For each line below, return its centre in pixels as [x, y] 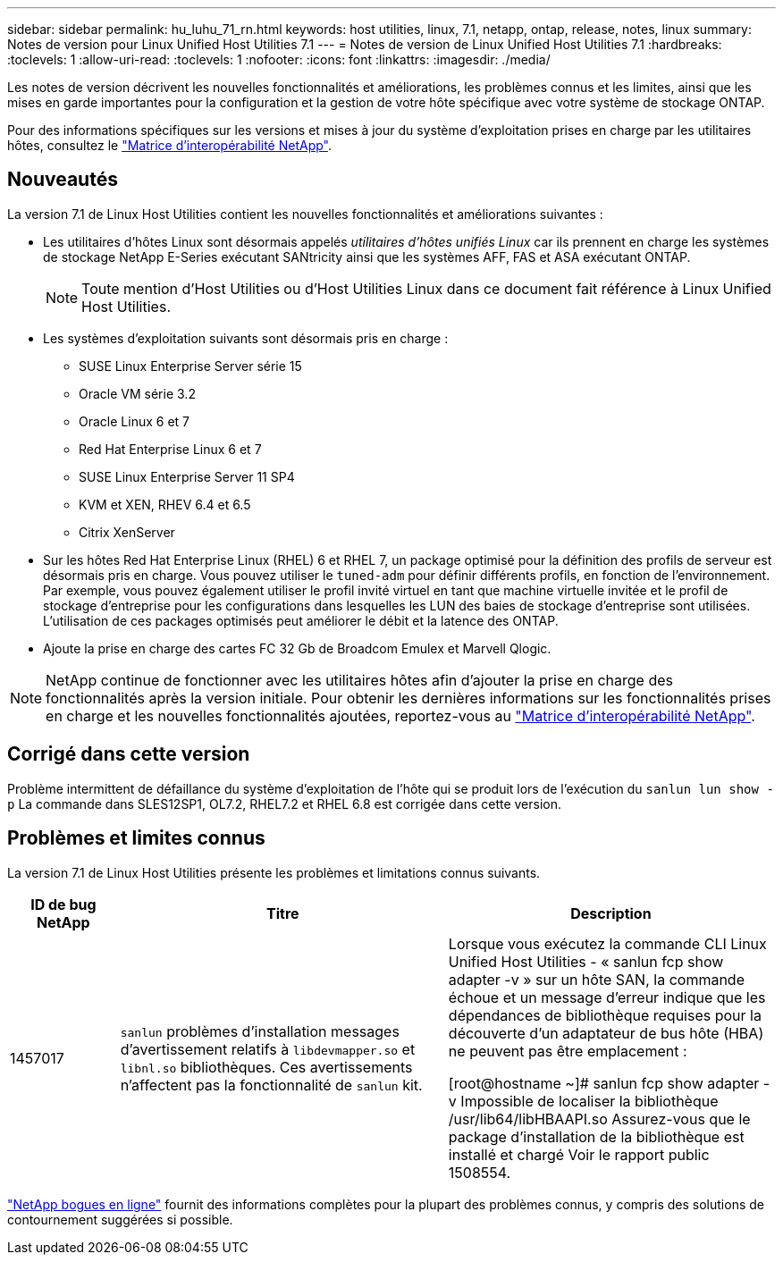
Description [611, 913]
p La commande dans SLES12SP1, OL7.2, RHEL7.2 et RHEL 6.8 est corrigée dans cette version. [285, 803]
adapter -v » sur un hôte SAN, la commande [596, 979]
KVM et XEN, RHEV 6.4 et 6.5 [165, 504]
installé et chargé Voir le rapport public [579, 1154]
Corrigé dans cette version [129, 754]
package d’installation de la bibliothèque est [596, 1136]
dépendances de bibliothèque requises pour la [605, 1015]
